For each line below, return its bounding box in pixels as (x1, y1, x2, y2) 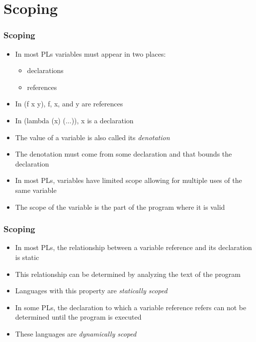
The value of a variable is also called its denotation (15, 132, 170, 142)
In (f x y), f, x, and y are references (15, 98, 123, 109)
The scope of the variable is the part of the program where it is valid (15, 201, 225, 212)
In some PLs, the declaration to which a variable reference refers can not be (15, 302, 247, 312)
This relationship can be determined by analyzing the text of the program (15, 268, 241, 279)
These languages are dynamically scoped (15, 328, 137, 339)
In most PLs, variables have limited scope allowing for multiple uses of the (15, 175, 242, 185)
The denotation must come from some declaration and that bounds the (15, 149, 232, 159)
